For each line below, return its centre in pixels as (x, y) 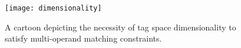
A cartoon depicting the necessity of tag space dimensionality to (120, 27)
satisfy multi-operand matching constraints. (83, 38)
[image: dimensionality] (53, 8)
